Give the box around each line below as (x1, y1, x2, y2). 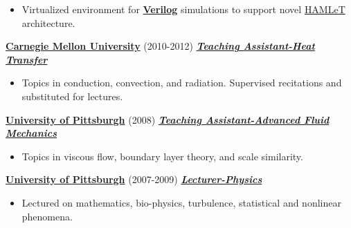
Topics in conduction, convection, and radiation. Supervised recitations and (21, 75, 342, 90)
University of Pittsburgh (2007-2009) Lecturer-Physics (6, 172, 262, 187)
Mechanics (6, 126, 57, 140)
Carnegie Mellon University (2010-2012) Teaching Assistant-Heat (6, 39, 315, 53)
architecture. (21, 15, 75, 30)
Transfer (6, 52, 48, 66)
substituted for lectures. (21, 88, 123, 103)
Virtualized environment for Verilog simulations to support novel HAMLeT (21, 2, 345, 16)
